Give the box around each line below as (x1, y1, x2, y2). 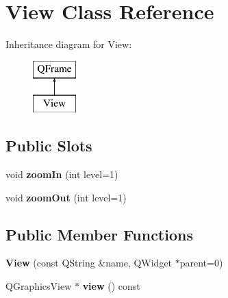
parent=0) (179, 256, 223, 270)
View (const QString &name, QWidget (5, 256, 173, 270)
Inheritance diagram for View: (5, 37, 132, 51)
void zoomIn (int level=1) (5, 167, 118, 182)
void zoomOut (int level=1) (5, 190, 127, 204)
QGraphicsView (5, 279, 72, 293)
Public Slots (5, 135, 92, 156)
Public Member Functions (5, 223, 193, 245)
